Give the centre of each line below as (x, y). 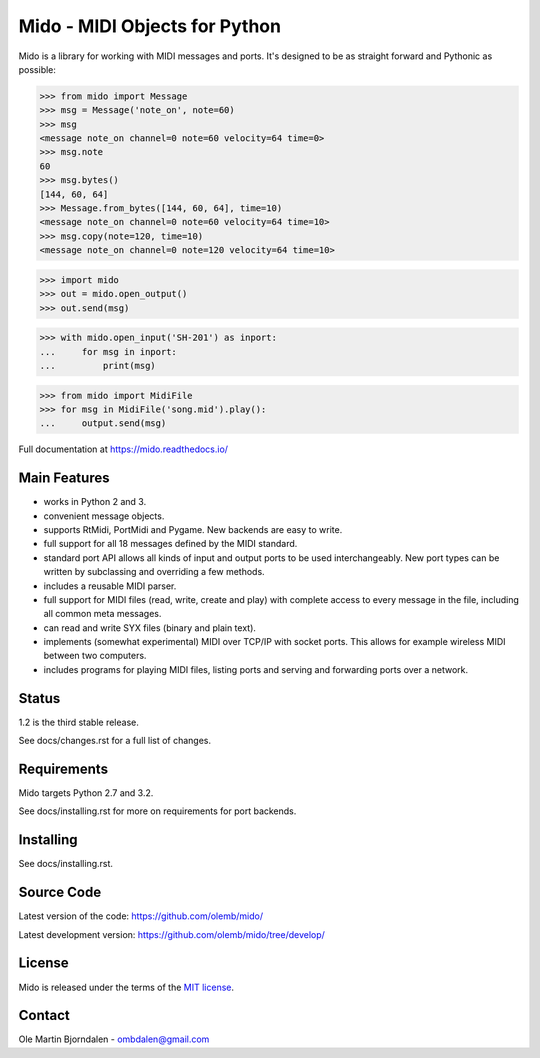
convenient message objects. (104, 516)
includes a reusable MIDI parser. (110, 586)
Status (39, 698)
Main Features (64, 478)
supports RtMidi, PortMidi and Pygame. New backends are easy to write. (193, 529)
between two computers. (95, 656)
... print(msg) (98, 365)
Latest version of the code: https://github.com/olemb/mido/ (141, 916)
